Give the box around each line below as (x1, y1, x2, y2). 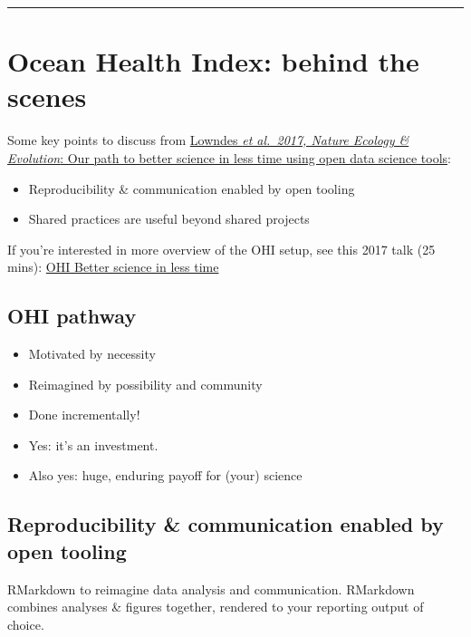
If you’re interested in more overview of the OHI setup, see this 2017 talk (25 (7, 239, 436, 258)
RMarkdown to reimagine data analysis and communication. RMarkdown (7, 579, 415, 598)
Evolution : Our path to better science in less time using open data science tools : (7, 148, 451, 167)
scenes (7, 78, 87, 115)
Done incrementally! (28, 405, 140, 424)
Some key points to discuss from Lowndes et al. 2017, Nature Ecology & (7, 130, 409, 150)
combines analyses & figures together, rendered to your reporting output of (7, 597, 424, 616)
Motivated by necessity (28, 344, 156, 363)
